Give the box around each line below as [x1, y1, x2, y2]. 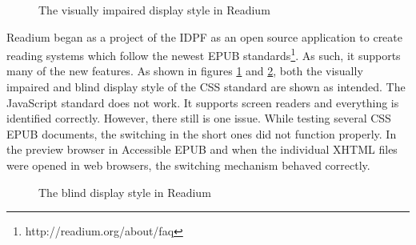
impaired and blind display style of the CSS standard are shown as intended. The [6, 78, 406, 95]
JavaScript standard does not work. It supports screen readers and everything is [6, 94, 399, 110]
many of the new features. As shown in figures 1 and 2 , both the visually [6, 62, 363, 79]
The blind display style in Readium [38, 183, 211, 200]
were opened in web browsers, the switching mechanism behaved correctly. [6, 157, 370, 173]
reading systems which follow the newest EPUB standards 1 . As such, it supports [6, 45, 401, 63]
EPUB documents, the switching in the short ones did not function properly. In [6, 125, 397, 142]
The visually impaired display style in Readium [38, 2, 270, 18]
